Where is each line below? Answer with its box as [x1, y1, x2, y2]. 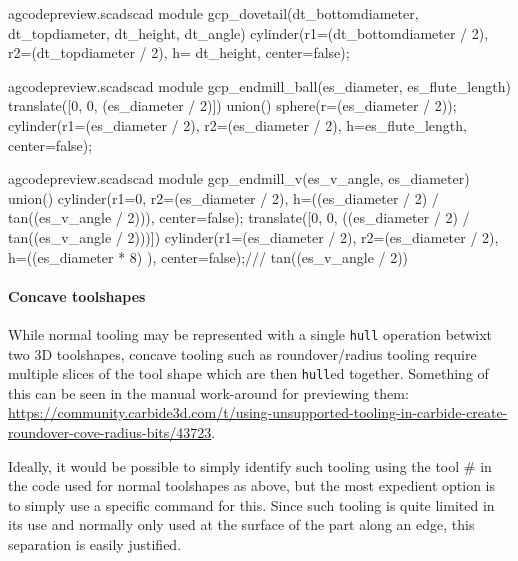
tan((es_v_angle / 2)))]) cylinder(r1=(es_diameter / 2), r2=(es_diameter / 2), [8, 226, 499, 247]
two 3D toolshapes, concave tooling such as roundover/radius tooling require [8, 343, 477, 364]
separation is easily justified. [8, 533, 182, 554]
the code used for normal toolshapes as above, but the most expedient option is [8, 475, 496, 496]
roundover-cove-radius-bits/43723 [8, 422, 212, 443]
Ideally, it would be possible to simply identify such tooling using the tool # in [8, 455, 492, 476]
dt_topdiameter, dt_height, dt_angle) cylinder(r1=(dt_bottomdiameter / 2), [8, 22, 489, 43]
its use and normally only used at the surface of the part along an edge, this [8, 514, 475, 535]
